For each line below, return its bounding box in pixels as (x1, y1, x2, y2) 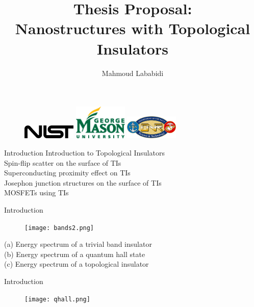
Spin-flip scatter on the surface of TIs (4, 157, 121, 168)
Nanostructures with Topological (15, 18, 250, 39)
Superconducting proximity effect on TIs (4, 167, 131, 178)
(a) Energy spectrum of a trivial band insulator (4, 239, 152, 249)
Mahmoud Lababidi (101, 67, 164, 78)
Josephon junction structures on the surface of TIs (4, 177, 162, 188)
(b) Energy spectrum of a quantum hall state (4, 248, 145, 259)
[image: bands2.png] (24, 224, 94, 232)
